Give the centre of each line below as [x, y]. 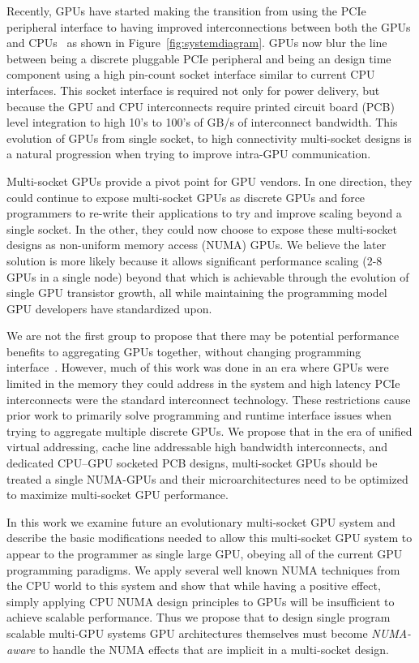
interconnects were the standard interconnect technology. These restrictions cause [209, 399]
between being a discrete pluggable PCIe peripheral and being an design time [199, 58]
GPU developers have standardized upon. [109, 308]
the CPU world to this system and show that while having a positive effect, [194, 586]
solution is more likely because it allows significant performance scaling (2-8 [195, 260]
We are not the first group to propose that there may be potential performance [203, 336]
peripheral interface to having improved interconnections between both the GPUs [209, 26]
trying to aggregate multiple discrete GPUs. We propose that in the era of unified [209, 431]
